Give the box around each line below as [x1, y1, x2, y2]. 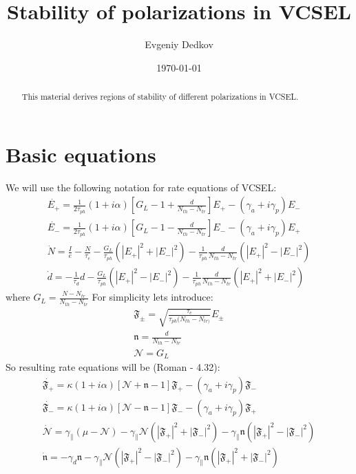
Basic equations [6, 140, 156, 168]
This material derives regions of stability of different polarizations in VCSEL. [21, 91, 299, 103]
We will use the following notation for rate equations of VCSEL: [6, 180, 277, 194]
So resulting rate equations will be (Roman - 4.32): [6, 359, 220, 374]
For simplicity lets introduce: [92, 290, 213, 304]
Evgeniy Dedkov [145, 37, 213, 52]
